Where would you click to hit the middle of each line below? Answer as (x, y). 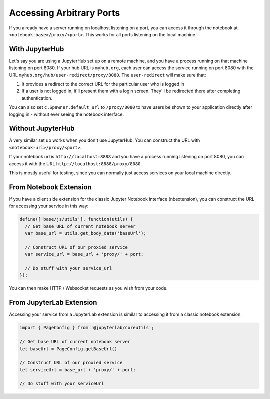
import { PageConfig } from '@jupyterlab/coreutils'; (87, 328)
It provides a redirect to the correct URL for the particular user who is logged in (103, 84)
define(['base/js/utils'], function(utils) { (76, 219)
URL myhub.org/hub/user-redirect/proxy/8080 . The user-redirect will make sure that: (108, 75)
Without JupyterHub (42, 129)
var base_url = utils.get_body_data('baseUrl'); (86, 233)
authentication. (37, 98)
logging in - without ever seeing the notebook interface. (67, 114)
